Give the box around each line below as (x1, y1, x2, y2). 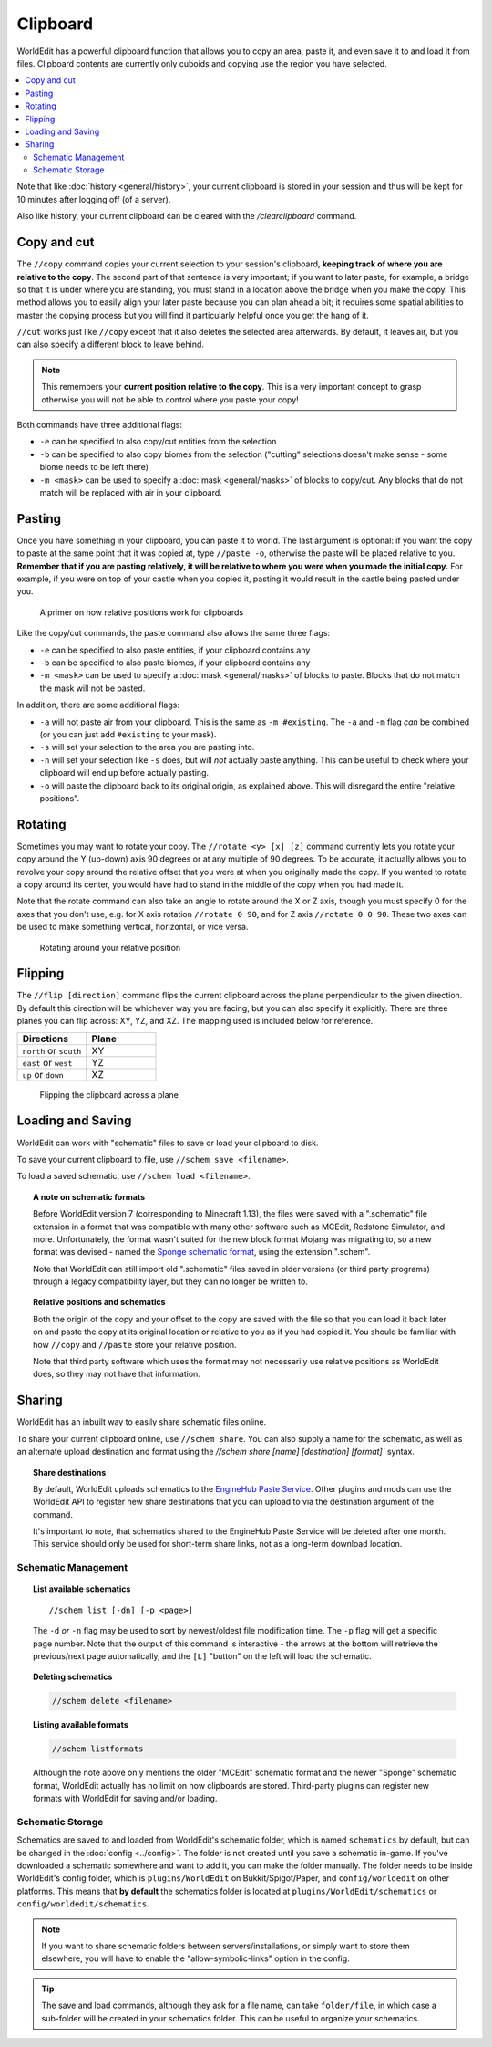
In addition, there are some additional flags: (16, 699, 179, 711)
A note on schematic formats (33, 1191, 146, 1202)
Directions (22, 1032, 68, 1045)
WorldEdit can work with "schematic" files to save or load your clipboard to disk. (16, 1137, 319, 1148)
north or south (22, 1044, 82, 1057)
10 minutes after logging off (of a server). (16, 193, 171, 204)
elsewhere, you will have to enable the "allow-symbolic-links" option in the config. (41, 1953, 350, 1964)
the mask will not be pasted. (39, 683, 146, 694)
